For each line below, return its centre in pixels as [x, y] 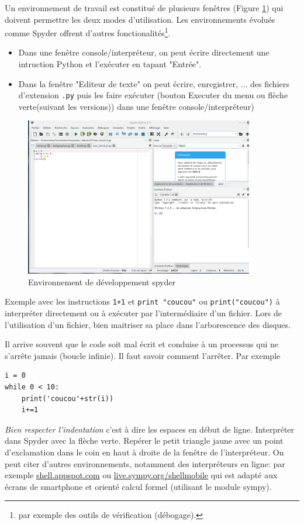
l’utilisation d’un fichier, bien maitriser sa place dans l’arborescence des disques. [148, 324]
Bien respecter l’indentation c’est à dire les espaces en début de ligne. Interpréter [150, 429]
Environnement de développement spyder [102, 282]
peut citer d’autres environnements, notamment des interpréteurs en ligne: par [145, 463]
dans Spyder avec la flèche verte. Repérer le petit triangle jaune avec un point [144, 441]
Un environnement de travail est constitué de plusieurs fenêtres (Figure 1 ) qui [144, 8]
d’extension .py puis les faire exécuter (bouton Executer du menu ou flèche [153, 95]
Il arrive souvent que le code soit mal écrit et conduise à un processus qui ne [142, 344]
